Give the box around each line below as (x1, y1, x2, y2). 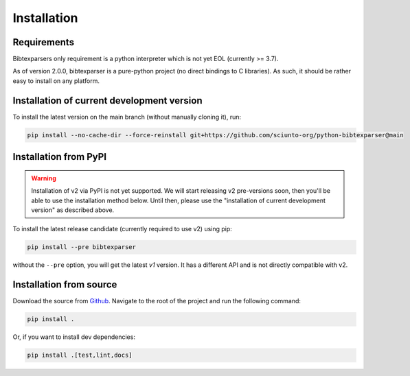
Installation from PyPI (12, 151, 106, 163)
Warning (31, 174, 56, 182)
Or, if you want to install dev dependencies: (12, 333, 135, 341)
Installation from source (12, 279, 117, 291)
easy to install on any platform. (12, 76, 100, 85)
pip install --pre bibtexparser (27, 244, 137, 251)
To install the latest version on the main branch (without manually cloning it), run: (12, 113, 242, 121)
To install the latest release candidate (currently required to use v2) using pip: (12, 225, 233, 233)
